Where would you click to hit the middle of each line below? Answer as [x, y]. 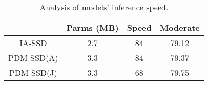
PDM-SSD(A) [33, 58]
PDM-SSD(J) [33, 72]
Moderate [180, 27]
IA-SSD [33, 43]
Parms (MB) [92, 27]
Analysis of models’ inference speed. [104, 7]
